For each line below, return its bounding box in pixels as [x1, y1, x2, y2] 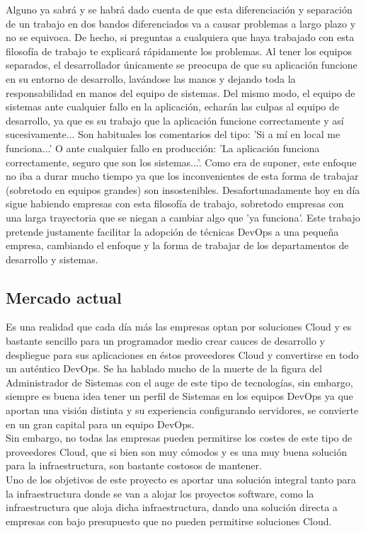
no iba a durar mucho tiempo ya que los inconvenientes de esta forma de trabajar [6, 168, 359, 183]
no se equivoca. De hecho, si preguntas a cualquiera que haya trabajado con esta [6, 30, 355, 45]
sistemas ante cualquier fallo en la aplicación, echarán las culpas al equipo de [6, 99, 340, 114]
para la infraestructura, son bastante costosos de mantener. [6, 458, 262, 473]
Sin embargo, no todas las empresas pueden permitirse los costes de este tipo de [6, 430, 353, 445]
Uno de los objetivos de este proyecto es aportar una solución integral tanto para [6, 472, 356, 487]
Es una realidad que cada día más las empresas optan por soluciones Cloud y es [6, 319, 352, 334]
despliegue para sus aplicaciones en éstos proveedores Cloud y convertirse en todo [6, 347, 359, 362]
